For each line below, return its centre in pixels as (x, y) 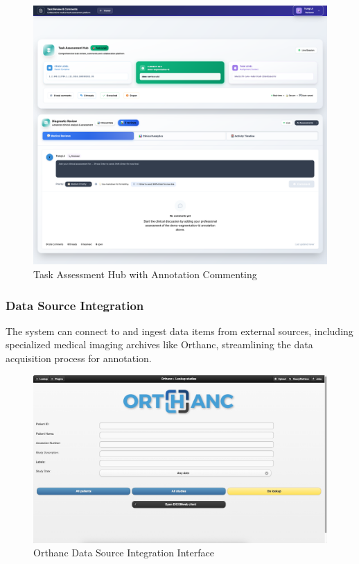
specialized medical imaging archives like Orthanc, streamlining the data (159, 344)
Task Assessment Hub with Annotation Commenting (145, 274)
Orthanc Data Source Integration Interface (124, 553)
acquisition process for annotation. (79, 358)
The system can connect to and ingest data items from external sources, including (179, 331)
